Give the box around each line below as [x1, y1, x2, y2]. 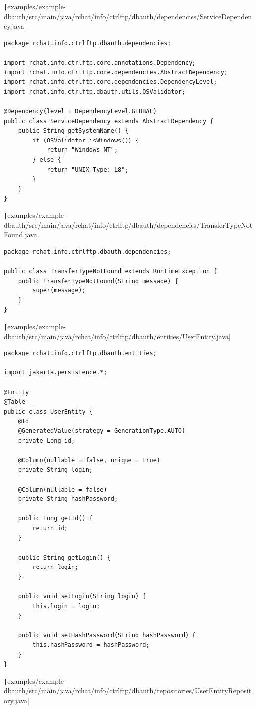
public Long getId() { [18, 515, 93, 522]
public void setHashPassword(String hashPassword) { [18, 632, 196, 639]
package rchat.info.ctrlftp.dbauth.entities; [4, 350, 157, 357]
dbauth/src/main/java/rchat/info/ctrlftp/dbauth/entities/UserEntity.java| [4, 331, 231, 341]
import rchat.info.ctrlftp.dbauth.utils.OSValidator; [4, 88, 186, 95]
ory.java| [4, 695, 30, 706]
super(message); [32, 287, 86, 294]
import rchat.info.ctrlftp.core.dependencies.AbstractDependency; [4, 69, 228, 76]
